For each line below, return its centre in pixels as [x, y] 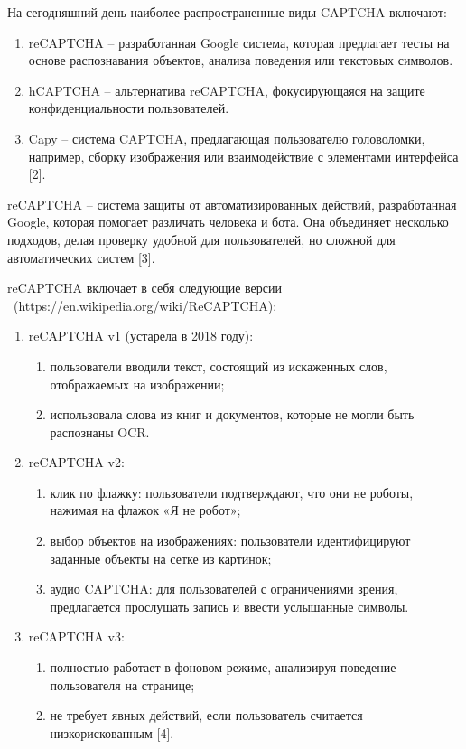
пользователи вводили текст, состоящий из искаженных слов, [219, 365]
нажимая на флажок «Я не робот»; [145, 510]
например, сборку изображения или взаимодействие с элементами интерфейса [243, 156]
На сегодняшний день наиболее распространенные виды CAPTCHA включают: [227, 12]
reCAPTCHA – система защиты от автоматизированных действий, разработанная [232, 204]
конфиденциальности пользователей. [129, 108]
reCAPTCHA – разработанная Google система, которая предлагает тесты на [239, 42]
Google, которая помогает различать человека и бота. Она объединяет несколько [228, 222]
